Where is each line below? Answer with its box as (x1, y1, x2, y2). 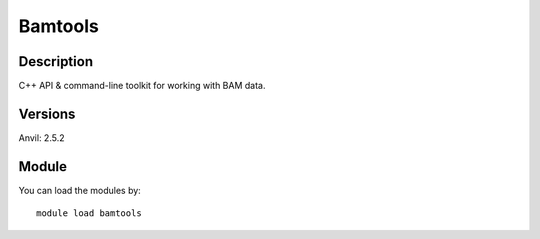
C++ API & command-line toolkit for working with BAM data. (18, 80, 266, 92)
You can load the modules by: (18, 184, 142, 196)
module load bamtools (36, 208, 142, 219)
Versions (18, 105, 76, 122)
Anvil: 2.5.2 (18, 131, 65, 144)
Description (18, 53, 94, 70)
